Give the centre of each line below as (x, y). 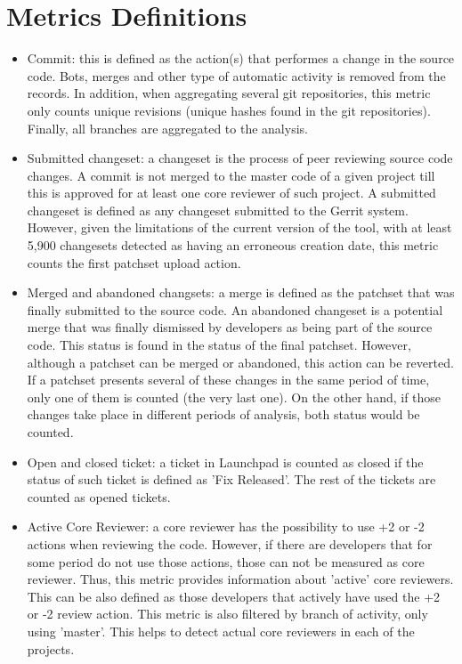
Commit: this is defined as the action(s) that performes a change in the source (241, 58)
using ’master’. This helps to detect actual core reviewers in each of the (221, 631)
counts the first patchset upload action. (134, 262)
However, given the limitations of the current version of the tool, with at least (239, 227)
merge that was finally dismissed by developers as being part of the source (230, 327)
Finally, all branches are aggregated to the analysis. (167, 128)
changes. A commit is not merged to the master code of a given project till (231, 175)
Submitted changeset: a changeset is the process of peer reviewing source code (240, 158)
